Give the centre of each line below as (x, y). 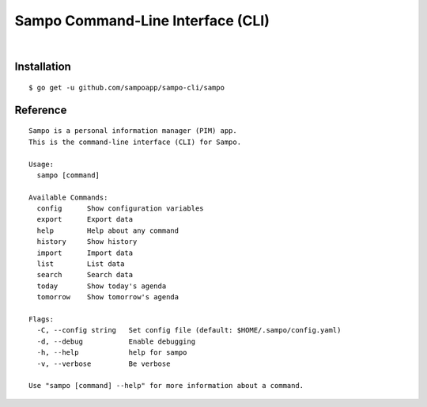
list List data (81, 264)
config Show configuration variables (121, 209)
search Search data (85, 275)
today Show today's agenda (102, 286)
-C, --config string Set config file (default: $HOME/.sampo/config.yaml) (189, 330)
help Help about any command (108, 230)
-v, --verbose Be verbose (104, 363)
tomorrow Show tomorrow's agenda (108, 297)
